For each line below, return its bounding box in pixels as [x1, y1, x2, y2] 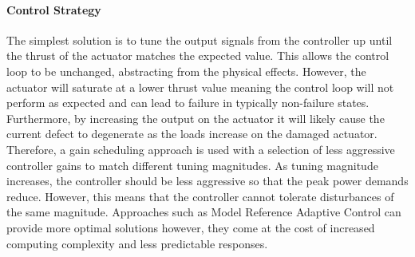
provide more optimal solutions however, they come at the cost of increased [6, 219, 375, 235]
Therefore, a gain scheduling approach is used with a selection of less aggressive [6, 140, 395, 157]
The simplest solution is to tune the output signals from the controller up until [6, 31, 393, 48]
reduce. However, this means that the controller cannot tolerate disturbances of [6, 188, 394, 204]
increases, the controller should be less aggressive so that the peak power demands [6, 172, 409, 189]
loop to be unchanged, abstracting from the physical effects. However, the [6, 62, 366, 79]
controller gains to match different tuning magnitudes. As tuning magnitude [6, 156, 378, 173]
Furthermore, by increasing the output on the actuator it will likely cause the [6, 109, 385, 126]
